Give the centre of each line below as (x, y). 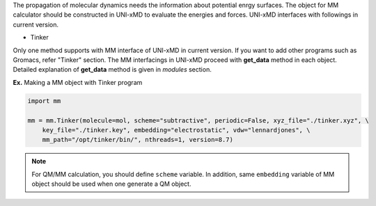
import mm (44, 101)
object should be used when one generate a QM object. (111, 184)
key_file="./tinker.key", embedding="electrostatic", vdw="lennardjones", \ (176, 130)
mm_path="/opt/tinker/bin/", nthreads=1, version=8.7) (138, 140)
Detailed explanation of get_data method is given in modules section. (112, 70)
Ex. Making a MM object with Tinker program (78, 82)
